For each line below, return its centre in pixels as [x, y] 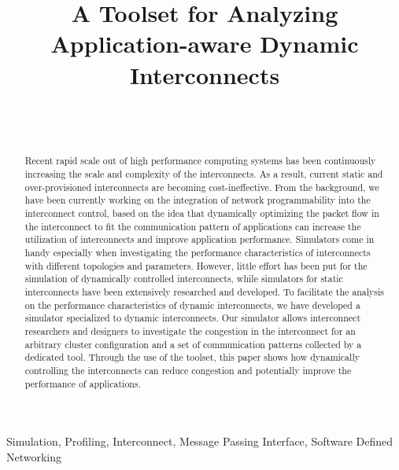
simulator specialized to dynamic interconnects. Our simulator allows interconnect [193, 318]
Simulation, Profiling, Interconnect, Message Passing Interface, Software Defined [200, 441]
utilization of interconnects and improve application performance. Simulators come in [199, 239]
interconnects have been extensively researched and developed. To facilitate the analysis [205, 292]
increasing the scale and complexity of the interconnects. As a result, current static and [204, 174]
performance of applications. [83, 383]
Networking [34, 456]
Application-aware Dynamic [205, 44]
